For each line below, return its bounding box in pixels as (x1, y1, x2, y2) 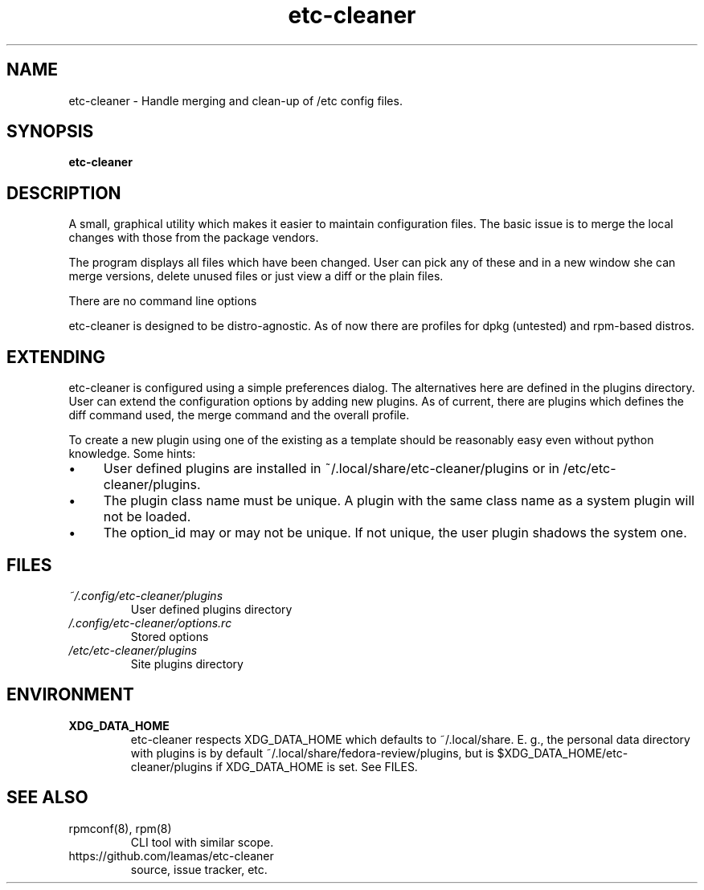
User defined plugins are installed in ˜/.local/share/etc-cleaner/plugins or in (103, 460, 560, 477)
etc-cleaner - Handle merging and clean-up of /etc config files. (68, 93, 403, 108)
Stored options (130, 629, 209, 643)
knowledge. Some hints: (68, 447, 196, 461)
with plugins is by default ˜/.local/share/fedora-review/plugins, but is (130, 745, 494, 760)
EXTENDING (6, 346, 106, 367)
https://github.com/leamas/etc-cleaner (68, 848, 274, 863)
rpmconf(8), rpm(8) (68, 821, 172, 835)
